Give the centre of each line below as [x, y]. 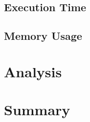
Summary [37, 110]
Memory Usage [43, 36]
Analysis [33, 71]
